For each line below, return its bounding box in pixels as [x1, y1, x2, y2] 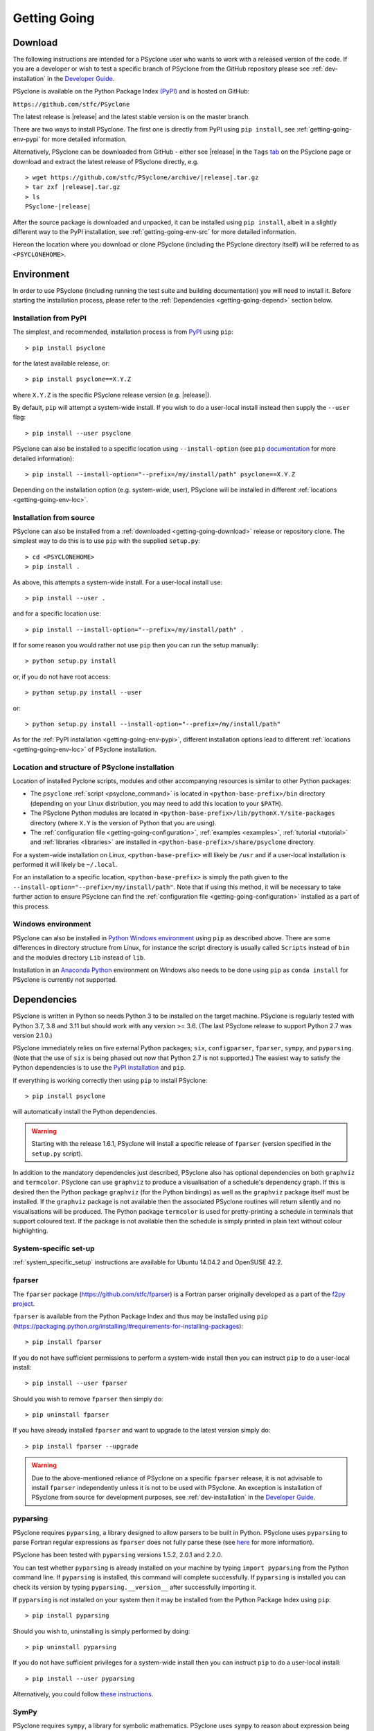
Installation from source [12, 512, 96, 522]
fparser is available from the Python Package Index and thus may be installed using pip [12, 1312, 268, 1320]
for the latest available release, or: [12, 359, 110, 367]
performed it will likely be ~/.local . [12, 861, 118, 869]
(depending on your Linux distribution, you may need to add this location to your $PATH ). [30, 799, 283, 807]
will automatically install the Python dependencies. [12, 1108, 157, 1116]
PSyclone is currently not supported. [12, 976, 118, 984]
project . [12, 1299, 35, 1308]
